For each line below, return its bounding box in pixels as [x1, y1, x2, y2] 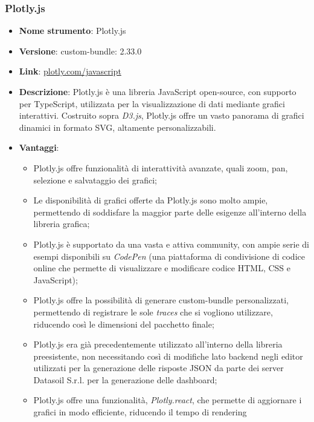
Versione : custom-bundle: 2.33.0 [19, 44, 142, 57]
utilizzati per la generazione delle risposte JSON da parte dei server [33, 361, 284, 374]
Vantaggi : [19, 141, 59, 154]
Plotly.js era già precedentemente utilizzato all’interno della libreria [33, 338, 283, 351]
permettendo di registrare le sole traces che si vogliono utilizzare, [33, 305, 273, 318]
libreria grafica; [33, 217, 90, 230]
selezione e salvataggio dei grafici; [33, 173, 157, 186]
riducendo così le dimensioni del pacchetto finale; [33, 317, 214, 330]
